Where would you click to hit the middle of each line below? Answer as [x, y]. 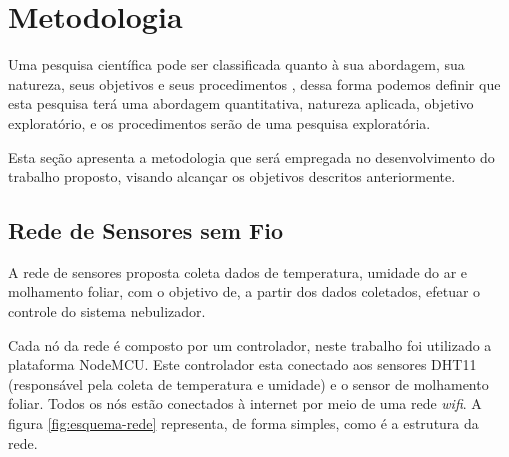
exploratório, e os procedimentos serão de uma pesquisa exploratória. [219, 122]
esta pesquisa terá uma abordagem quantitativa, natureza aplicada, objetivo [241, 103]
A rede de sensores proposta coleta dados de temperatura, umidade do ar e [238, 271]
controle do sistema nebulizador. [107, 311]
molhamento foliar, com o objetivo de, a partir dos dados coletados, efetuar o [244, 291]
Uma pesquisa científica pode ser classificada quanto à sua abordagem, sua [236, 64]
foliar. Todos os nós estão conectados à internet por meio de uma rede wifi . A [245, 403]
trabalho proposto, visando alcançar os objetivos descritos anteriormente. [232, 176]
